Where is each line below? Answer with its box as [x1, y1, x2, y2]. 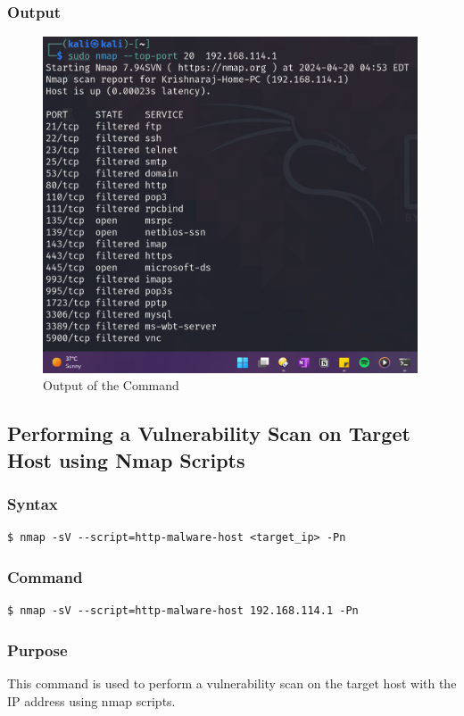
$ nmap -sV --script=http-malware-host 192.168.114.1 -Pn [7, 604, 359, 618]
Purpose [7, 638, 68, 661]
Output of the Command [43, 376, 179, 395]
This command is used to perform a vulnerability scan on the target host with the [7, 674, 457, 692]
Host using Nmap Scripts [7, 445, 245, 473]
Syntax [7, 493, 58, 515]
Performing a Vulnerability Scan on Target [7, 420, 410, 447]
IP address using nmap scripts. [7, 691, 176, 710]
